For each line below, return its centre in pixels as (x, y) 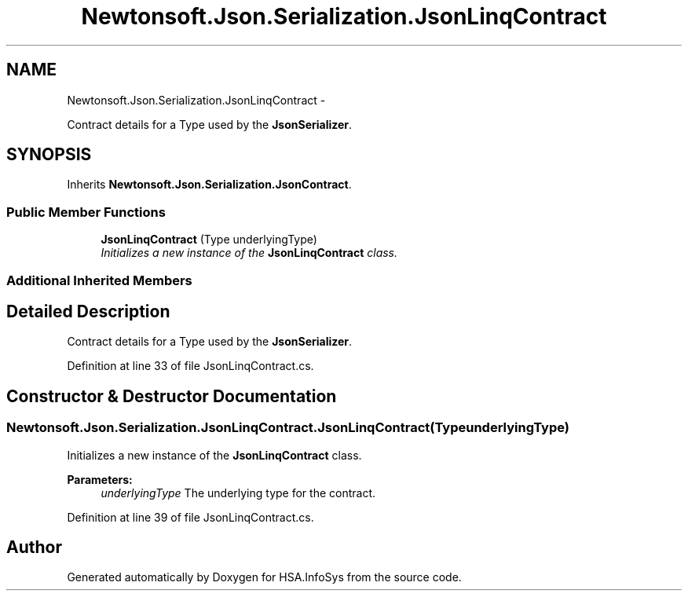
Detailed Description (88, 311)
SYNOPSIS (49, 155)
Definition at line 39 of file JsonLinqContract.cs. (190, 517)
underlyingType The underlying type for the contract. (238, 493)
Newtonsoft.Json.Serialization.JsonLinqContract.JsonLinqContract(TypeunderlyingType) (288, 428)
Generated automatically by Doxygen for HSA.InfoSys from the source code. (264, 577)
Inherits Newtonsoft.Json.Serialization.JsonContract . (209, 185)
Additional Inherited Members (99, 280)
